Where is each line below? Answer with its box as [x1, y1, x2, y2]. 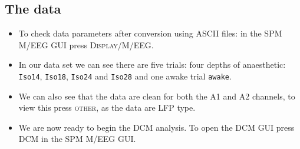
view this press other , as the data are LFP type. [18, 101, 196, 114]
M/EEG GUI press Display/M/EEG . [18, 38, 154, 51]
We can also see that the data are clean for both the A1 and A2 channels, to [18, 90, 295, 102]
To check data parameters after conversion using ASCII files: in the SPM [18, 27, 282, 39]
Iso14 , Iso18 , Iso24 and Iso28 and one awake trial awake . [18, 69, 232, 82]
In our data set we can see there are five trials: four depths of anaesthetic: [18, 58, 286, 71]
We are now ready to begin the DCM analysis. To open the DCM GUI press [18, 121, 295, 133]
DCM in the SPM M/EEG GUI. [18, 133, 136, 145]
